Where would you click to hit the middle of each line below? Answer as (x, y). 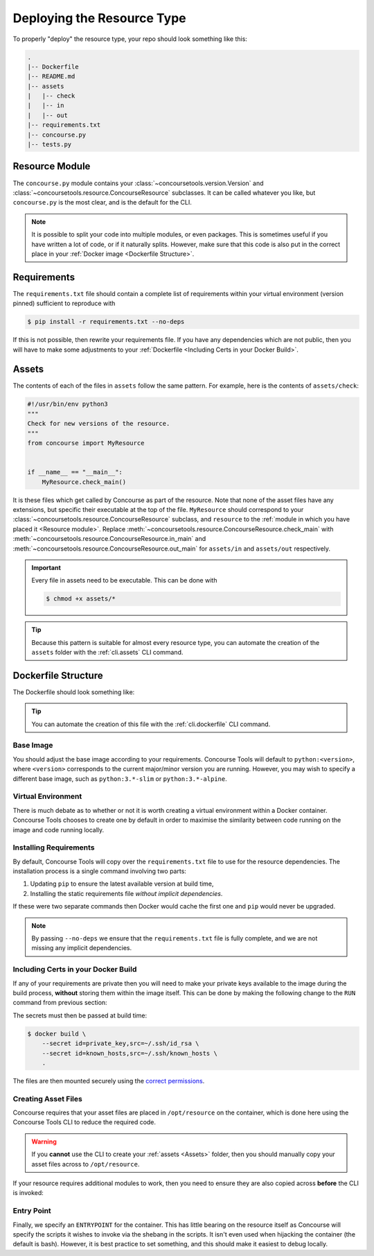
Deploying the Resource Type (99, 18)
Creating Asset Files (47, 1099)
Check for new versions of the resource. (99, 424)
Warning (44, 1142)
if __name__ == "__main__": (75, 472)
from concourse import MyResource (86, 443)
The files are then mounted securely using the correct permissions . (109, 1081)
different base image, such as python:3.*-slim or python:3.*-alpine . (120, 778)
